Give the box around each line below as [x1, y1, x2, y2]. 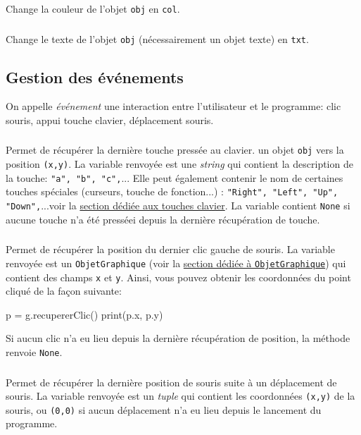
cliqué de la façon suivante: [6, 283, 122, 298]
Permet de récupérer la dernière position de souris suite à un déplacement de [6, 374, 337, 389]
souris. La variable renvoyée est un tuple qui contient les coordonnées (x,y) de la [6, 388, 355, 403]
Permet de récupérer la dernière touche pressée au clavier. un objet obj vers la [6, 142, 344, 157]
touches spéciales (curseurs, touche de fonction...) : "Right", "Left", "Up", [6, 184, 338, 199]
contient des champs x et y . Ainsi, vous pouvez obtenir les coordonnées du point [6, 269, 351, 284]
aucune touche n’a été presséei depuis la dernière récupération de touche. [6, 212, 320, 226]
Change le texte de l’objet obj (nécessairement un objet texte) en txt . [6, 31, 309, 46]
